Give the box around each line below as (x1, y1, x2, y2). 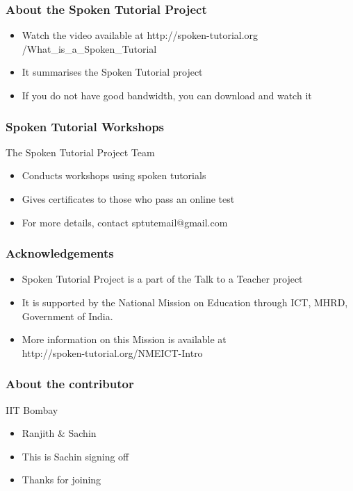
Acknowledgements (6, 244, 114, 262)
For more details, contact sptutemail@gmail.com (22, 215, 228, 229)
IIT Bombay (6, 402, 58, 417)
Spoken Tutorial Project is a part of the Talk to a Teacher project (22, 272, 303, 286)
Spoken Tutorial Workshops (6, 117, 165, 135)
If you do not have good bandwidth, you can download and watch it (22, 88, 312, 102)
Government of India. (22, 308, 113, 323)
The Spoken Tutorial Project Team (6, 144, 155, 159)
